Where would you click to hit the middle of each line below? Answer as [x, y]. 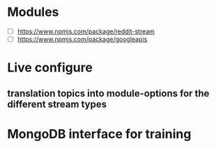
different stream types [57, 104]
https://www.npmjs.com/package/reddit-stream [86, 31]
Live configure [50, 68]
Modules [33, 12]
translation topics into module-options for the [108, 93]
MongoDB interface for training [99, 134]
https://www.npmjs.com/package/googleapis [82, 39]
